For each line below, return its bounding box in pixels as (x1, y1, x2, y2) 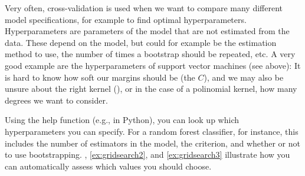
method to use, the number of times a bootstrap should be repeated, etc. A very (5, 48, 296, 60)
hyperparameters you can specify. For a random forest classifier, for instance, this (5, 125, 299, 137)
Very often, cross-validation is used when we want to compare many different (5, 2, 283, 14)
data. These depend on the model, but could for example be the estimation (5, 36, 277, 48)
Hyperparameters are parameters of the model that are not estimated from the (5, 25, 290, 37)
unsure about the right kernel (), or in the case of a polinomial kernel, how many (5, 82, 297, 95)
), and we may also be (204, 71, 284, 83)
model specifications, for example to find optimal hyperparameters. (5, 13, 247, 25)
